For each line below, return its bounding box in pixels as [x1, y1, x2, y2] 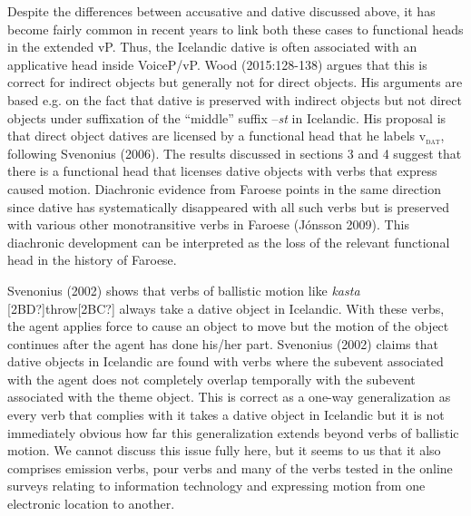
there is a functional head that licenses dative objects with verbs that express [7, 161, 437, 180]
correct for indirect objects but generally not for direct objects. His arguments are [7, 73, 463, 92]
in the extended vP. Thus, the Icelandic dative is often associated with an [7, 37, 417, 56]
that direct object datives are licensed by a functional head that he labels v [7, 126, 427, 145]
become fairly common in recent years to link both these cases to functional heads [7, 19, 464, 38]
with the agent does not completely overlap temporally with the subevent [7, 369, 416, 388]
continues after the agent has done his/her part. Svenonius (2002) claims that [7, 334, 438, 353]
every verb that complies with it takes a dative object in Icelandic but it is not [7, 405, 445, 424]
